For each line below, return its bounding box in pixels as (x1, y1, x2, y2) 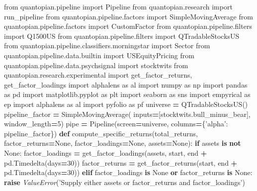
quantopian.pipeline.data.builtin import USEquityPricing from (4, 50, 194, 60)
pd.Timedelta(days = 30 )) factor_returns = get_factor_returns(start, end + (4, 157, 238, 168)
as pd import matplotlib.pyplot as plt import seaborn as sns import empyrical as (4, 89, 251, 99)
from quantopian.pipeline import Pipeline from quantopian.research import (4, 1, 233, 11)
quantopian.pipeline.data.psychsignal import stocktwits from (4, 60, 188, 70)
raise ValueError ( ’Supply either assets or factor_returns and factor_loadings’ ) (4, 177, 245, 187)
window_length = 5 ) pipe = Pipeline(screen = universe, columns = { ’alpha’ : (4, 118, 228, 129)
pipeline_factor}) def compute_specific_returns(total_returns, (4, 128, 198, 138)
